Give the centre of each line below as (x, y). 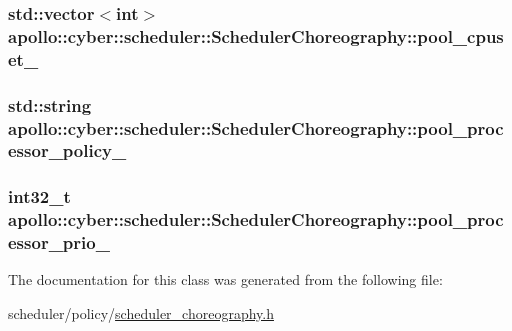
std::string (50, 104)
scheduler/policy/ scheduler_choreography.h (141, 313)
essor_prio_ (59, 242)
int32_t (39, 196)
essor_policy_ (67, 150)
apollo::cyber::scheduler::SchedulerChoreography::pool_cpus (256, 35)
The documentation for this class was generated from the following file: (225, 279)
